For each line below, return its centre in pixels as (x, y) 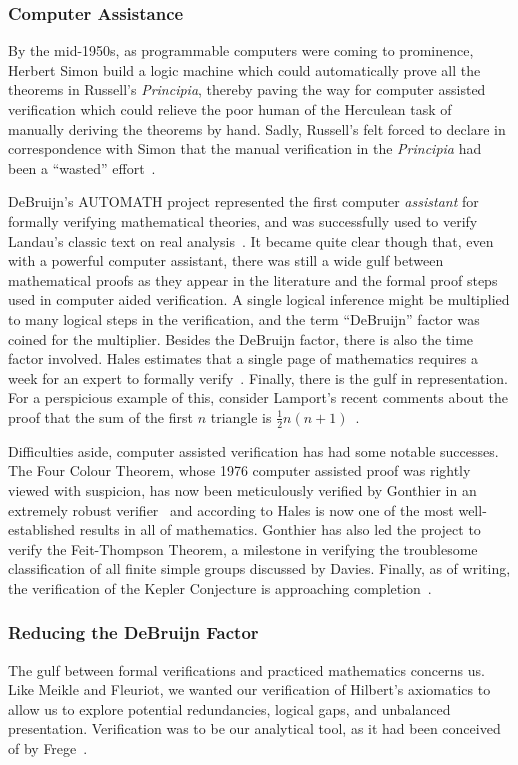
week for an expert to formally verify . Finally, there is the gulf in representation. (258, 377)
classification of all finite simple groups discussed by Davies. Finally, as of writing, (259, 568)
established (42, 529)
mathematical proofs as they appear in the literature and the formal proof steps (253, 279)
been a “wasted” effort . (82, 167)
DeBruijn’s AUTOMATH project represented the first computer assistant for (243, 201)
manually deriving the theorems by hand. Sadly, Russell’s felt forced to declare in (257, 128)
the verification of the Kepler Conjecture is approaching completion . (220, 587)
